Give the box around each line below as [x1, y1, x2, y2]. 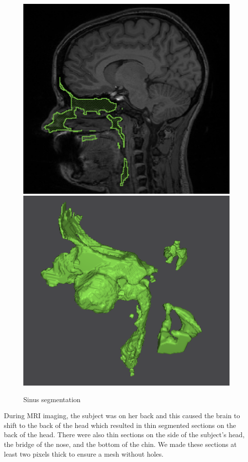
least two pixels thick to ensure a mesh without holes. [4, 448, 164, 459]
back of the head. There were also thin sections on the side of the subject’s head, [4, 429, 245, 440]
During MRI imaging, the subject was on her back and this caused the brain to [4, 410, 240, 421]
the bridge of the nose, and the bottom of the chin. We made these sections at [4, 439, 237, 449]
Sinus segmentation [23, 394, 81, 404]
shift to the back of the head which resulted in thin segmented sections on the [4, 420, 236, 430]
